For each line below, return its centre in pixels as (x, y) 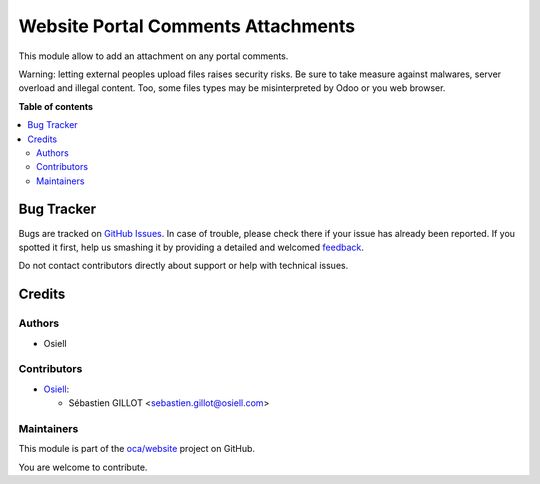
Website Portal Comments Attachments (186, 26)
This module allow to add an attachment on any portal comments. (153, 56)
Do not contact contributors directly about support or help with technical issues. (183, 266)
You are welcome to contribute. (83, 467)
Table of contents (56, 106)
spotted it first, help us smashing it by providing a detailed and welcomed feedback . (191, 247)
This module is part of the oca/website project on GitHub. (136, 449)
